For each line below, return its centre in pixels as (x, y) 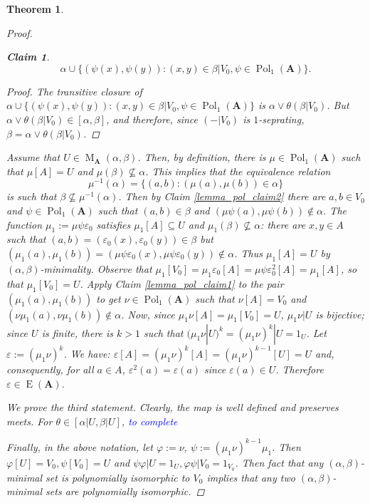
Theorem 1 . (35, 9)
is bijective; (340, 314)
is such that (32, 196)
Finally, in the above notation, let (80, 446)
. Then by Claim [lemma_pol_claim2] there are (222, 196)
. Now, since (148, 314)
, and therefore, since (152, 119)
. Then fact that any (279, 462)
